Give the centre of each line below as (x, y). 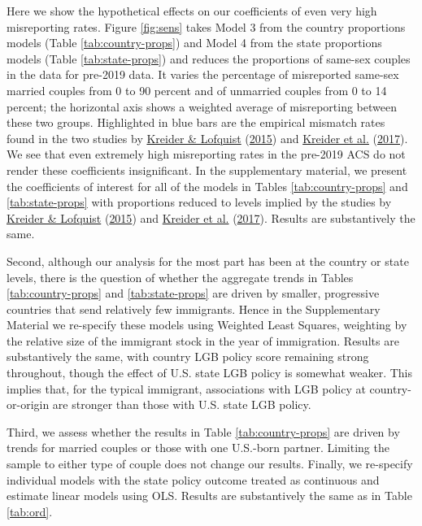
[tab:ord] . (30, 511)
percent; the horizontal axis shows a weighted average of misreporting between (202, 106)
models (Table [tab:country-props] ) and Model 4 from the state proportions (194, 43)
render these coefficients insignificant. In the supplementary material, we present (207, 170)
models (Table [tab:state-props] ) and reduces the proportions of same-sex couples (209, 58)
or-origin (28, 404)
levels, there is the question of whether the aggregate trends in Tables (180, 277)
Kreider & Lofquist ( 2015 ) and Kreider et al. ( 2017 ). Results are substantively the (211, 217)
